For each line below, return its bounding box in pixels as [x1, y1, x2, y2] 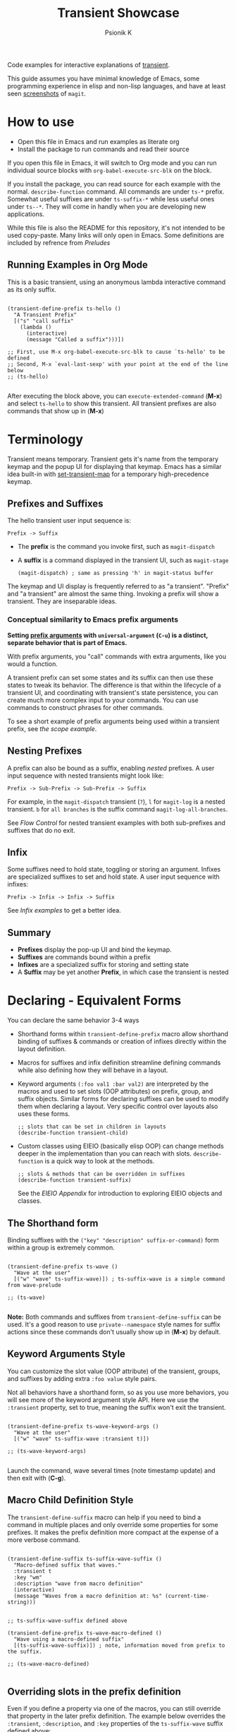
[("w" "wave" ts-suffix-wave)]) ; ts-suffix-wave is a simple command [13, 1275, 225, 1283]
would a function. [7, 659, 58, 668]
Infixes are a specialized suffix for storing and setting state [17, 961, 189, 969]
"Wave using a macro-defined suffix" [13, 1635, 125, 1643]
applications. [7, 210, 44, 218]
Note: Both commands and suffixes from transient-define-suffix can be [7, 1312, 222, 1321]
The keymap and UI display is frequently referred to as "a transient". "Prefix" [7, 582, 230, 591]
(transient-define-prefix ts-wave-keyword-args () [7, 1423, 159, 1430]
